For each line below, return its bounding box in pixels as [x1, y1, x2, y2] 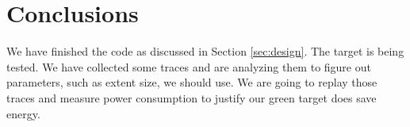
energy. [6, 105, 40, 121]
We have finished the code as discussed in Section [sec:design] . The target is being [6, 43, 404, 60]
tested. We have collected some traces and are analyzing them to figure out [6, 58, 371, 75]
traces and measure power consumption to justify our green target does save [6, 89, 377, 106]
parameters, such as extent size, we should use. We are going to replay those [6, 74, 377, 90]
